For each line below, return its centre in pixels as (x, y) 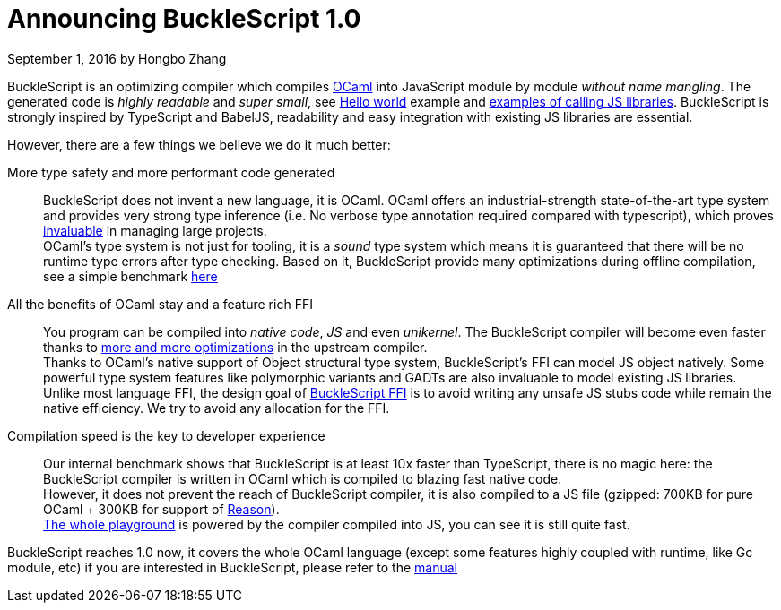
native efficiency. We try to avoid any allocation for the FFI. (217, 408)
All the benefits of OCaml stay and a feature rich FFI (160, 304)
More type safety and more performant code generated (171, 172)
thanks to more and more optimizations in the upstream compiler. (235, 347)
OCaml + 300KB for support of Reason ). (161, 509)
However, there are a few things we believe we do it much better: (199, 144)
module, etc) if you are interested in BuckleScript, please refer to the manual (233, 567)
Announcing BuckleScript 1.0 (184, 19)
